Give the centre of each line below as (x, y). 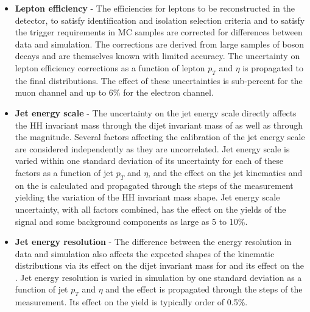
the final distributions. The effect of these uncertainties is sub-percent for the (159, 80)
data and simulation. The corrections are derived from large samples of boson (160, 44)
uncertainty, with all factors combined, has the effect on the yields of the (150, 209)
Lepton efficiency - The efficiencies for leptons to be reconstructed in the (155, 8)
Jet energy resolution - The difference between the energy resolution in (153, 242)
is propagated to (273, 67)
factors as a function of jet (64, 172)
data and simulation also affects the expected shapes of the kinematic (145, 253)
